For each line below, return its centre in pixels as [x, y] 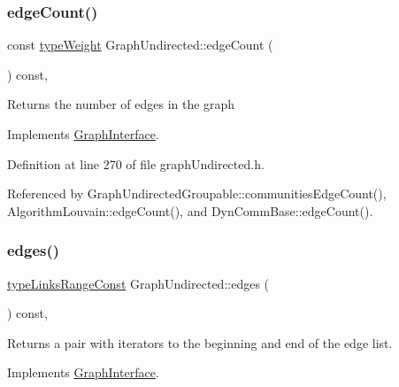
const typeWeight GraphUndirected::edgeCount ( [140, 45]
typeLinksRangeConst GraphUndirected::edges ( [138, 283]
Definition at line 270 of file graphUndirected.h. [136, 163]
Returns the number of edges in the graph [121, 104]
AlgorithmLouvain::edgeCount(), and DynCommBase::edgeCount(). [190, 210]
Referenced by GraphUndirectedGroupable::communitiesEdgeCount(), [197, 193]
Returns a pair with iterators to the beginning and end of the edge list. [200, 342]
